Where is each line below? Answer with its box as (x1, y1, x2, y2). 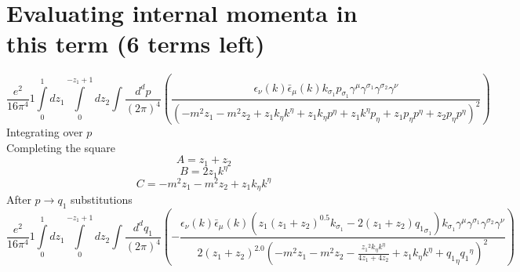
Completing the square (6, 139, 115, 155)
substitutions (70, 191, 133, 208)
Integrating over (6, 124, 83, 140)
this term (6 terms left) (6, 27, 265, 60)
